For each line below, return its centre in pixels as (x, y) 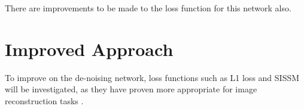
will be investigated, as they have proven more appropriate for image (131, 89)
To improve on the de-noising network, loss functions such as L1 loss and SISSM (152, 77)
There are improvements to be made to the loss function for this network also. (148, 8)
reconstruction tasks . (44, 100)
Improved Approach (89, 49)
